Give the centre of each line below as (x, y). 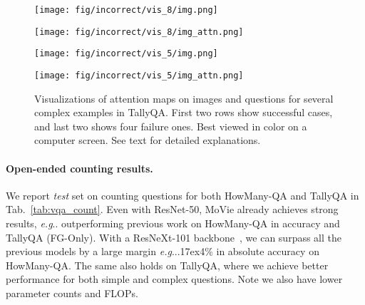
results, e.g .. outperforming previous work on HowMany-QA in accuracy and (173, 223)
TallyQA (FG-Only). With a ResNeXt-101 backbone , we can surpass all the (174, 237)
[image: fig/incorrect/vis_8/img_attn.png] (139, 32)
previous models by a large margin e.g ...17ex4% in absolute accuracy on (163, 251)
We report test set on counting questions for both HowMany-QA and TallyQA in (182, 195)
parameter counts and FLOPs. (72, 293)
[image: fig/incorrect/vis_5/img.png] (126, 54)
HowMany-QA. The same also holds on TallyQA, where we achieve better (167, 265)
